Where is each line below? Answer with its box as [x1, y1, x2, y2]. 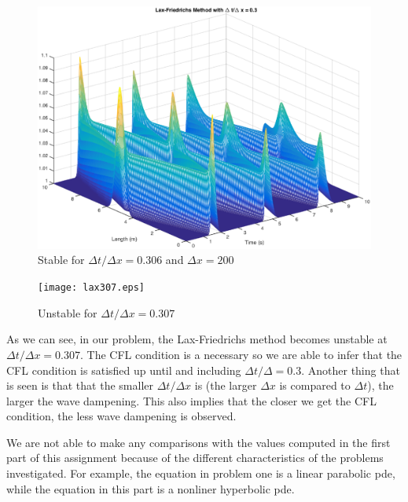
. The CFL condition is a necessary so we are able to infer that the [79, 346, 402, 362]
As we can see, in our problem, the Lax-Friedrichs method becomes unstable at [6, 331, 388, 347]
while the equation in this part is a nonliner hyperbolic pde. [6, 480, 295, 497]
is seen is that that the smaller [6, 377, 153, 394]
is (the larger [194, 377, 257, 394]
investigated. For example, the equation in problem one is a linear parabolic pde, [6, 465, 395, 482]
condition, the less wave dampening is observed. [6, 408, 237, 424]
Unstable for [38, 304, 97, 321]
